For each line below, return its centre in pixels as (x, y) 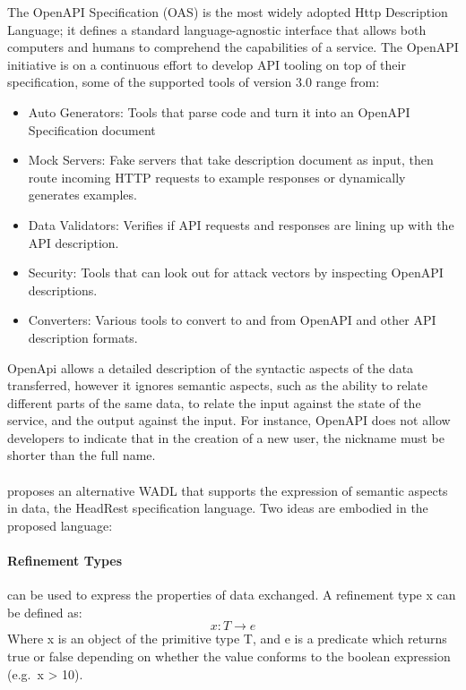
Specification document (92, 129)
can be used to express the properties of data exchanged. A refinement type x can (232, 595)
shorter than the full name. (82, 455)
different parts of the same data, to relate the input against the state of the (214, 402)
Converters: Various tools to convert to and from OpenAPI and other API (232, 320)
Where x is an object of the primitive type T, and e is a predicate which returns (227, 639)
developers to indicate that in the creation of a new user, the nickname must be (226, 437)
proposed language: (60, 525)
